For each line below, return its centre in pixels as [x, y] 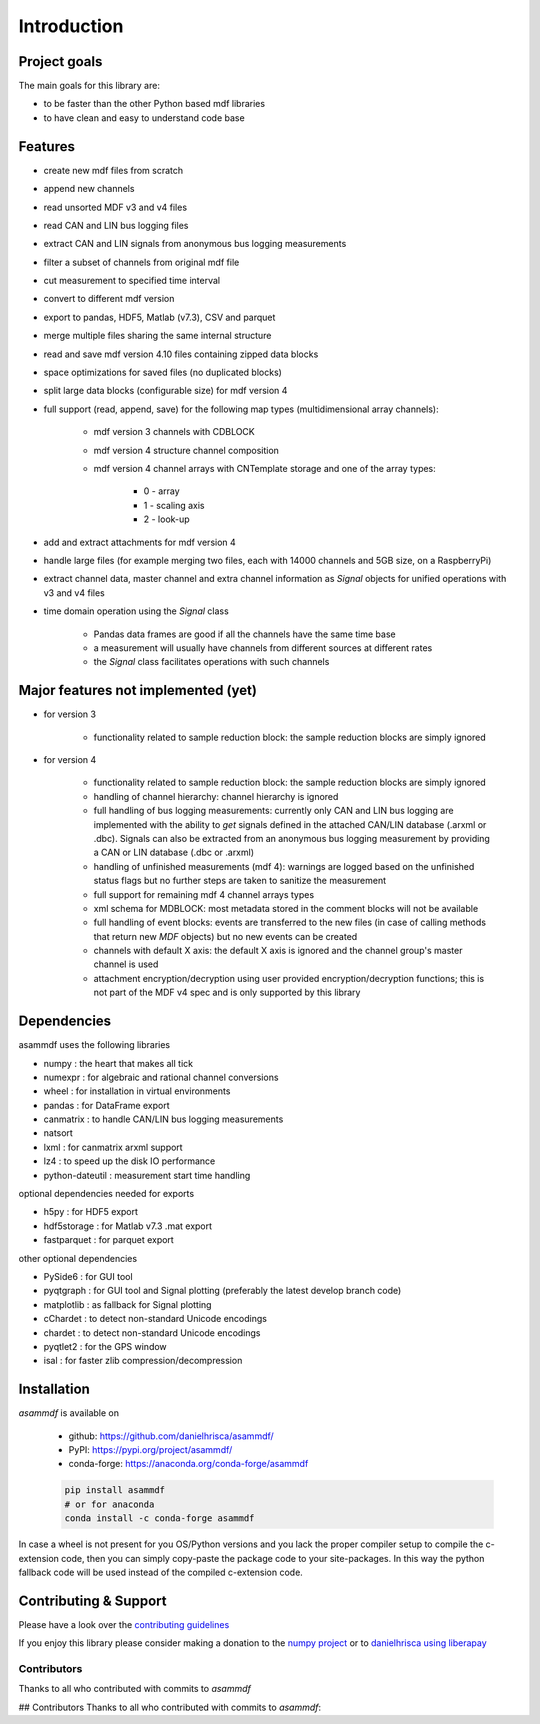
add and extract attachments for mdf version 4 [140, 542]
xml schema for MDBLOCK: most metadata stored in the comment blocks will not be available [286, 908]
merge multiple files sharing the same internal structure [157, 336]
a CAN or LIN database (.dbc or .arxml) [174, 852]
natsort [58, 1133]
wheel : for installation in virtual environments [137, 1091]
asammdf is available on [69, 1413]
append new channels [89, 189]
